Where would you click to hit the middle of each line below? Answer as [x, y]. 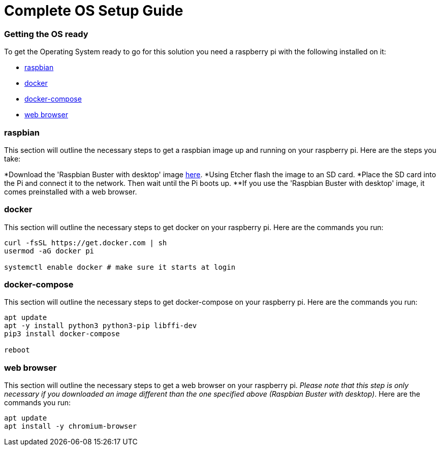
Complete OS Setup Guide [94, 11]
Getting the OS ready [46, 34]
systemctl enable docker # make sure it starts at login [120, 267]
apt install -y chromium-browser [71, 426]
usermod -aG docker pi [49, 251]
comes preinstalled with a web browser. [71, 191]
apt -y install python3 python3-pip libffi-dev [101, 326]
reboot [17, 350]
